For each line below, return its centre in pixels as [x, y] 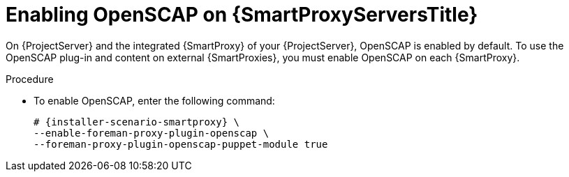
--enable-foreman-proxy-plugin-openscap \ [152, 133]
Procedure [30, 79]
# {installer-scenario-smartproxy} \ [137, 122]
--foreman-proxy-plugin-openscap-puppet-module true [181, 144]
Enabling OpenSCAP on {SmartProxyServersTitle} [242, 15]
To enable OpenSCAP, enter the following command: [154, 100]
